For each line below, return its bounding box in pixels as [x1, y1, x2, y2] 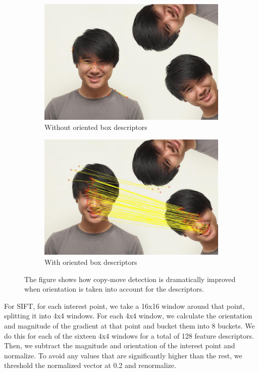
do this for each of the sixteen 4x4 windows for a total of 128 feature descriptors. [4, 330, 254, 341]
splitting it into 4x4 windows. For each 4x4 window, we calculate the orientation [4, 310, 252, 321]
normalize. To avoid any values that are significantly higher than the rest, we [4, 350, 242, 360]
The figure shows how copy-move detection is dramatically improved [24, 273, 236, 284]
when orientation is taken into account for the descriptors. [24, 284, 204, 294]
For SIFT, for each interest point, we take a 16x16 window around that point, [4, 300, 245, 311]
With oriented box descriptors [44, 257, 137, 267]
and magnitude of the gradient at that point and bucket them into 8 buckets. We [4, 320, 255, 331]
